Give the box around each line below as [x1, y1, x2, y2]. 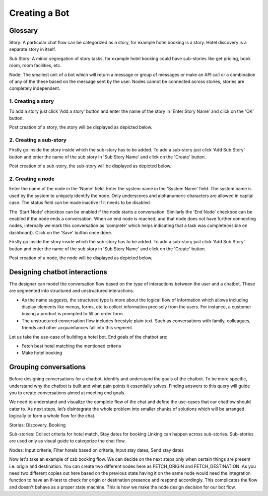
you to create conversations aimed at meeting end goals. [9, 390, 126, 396]
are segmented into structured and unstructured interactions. [9, 288, 134, 294]
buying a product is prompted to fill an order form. [21, 311, 124, 317]
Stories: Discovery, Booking [9, 422, 66, 428]
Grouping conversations [9, 363, 86, 371]
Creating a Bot [9, 7, 69, 18]
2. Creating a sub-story [9, 137, 67, 143]
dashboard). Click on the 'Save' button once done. [9, 229, 113, 235]
